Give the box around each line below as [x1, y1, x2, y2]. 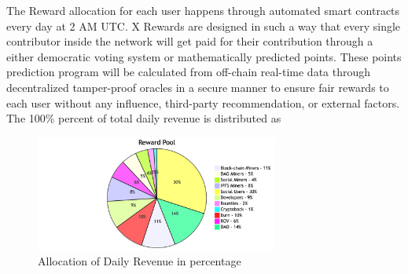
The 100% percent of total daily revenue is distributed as [6, 110, 281, 126]
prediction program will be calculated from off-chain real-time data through [6, 64, 371, 80]
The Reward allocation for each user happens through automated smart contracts [6, 2, 400, 18]
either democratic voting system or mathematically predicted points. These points [6, 48, 402, 64]
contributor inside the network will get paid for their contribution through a [6, 33, 373, 49]
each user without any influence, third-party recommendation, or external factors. [6, 94, 400, 111]
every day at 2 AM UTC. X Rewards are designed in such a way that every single [6, 17, 401, 34]
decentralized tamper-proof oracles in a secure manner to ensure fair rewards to [6, 79, 389, 95]
